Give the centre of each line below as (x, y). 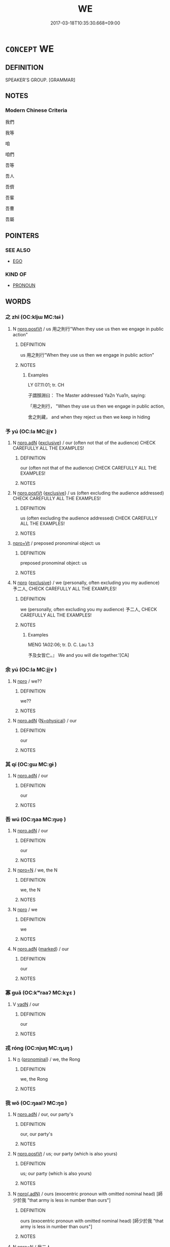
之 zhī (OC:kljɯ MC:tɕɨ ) (35, 317)
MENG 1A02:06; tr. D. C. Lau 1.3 (61, 645)
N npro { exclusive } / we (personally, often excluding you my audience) (86, 583)
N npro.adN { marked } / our (41, 949)
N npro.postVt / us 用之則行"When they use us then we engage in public (88, 329)
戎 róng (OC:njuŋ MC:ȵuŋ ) (39, 1048)
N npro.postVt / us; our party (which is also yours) (65, 1154)
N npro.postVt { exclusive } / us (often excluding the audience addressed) (88, 493)
